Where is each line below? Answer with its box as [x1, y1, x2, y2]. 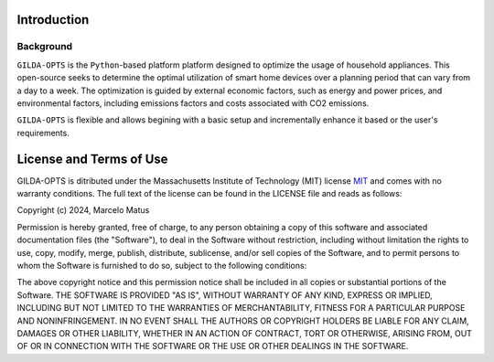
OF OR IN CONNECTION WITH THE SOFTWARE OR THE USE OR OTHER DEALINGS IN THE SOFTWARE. [16, 341, 409, 352]
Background [16, 40, 73, 53]
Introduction [16, 12, 90, 27]
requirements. [16, 127, 70, 138]
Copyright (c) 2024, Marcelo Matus [16, 205, 150, 216]
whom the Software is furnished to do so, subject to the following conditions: [16, 260, 307, 271]
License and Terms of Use [16, 151, 168, 166]
